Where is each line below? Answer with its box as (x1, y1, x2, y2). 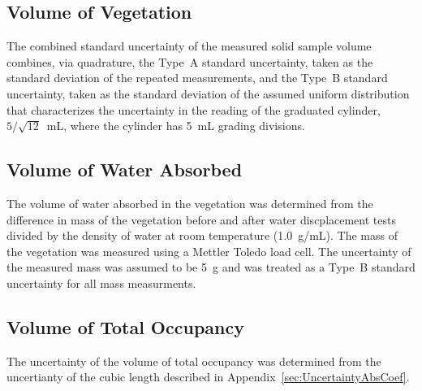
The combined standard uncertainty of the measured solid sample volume (6, 37, 372, 54)
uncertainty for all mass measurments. (6, 274, 196, 291)
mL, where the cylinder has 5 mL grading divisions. (46, 117, 305, 134)
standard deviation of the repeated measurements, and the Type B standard (6, 69, 388, 86)
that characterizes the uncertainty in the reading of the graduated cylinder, (6, 101, 381, 118)
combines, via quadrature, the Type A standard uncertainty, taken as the (6, 53, 373, 70)
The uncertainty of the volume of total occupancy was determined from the (6, 352, 381, 369)
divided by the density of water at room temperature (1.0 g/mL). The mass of (6, 227, 398, 244)
